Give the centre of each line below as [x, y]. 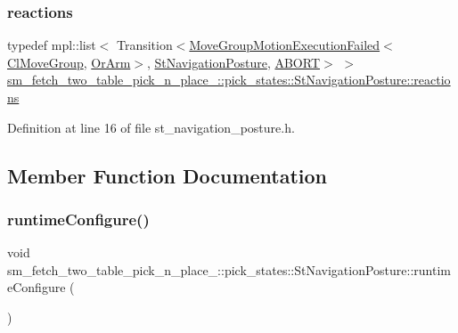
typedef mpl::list [52, 45]
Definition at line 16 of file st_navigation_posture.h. [151, 127]
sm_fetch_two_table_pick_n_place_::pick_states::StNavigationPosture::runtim [229, 269]
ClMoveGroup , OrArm [69, 62]
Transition [144, 45]
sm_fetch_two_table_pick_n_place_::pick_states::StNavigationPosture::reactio [229, 80]
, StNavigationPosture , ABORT [233, 62]
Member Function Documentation [168, 175]
